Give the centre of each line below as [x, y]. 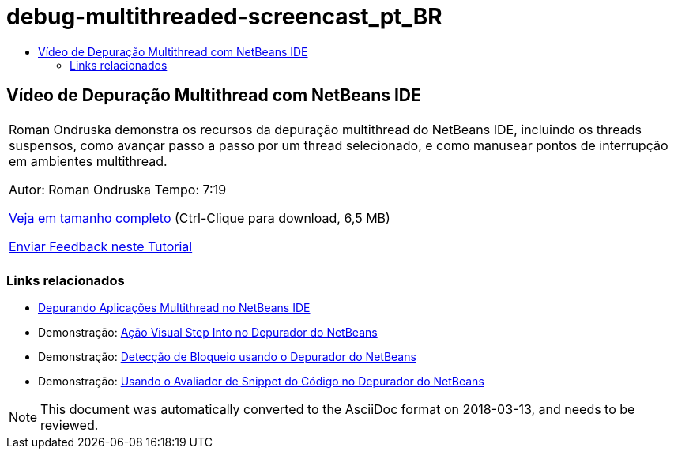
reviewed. [70, 425]
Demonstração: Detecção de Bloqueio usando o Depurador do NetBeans [227, 357]
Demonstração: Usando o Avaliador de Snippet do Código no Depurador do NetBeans [261, 382]
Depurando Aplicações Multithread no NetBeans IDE [174, 308]
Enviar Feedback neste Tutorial [101, 246]
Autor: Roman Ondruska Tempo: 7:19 [118, 189]
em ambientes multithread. [88, 161]
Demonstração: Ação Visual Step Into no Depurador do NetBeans [208, 333]
